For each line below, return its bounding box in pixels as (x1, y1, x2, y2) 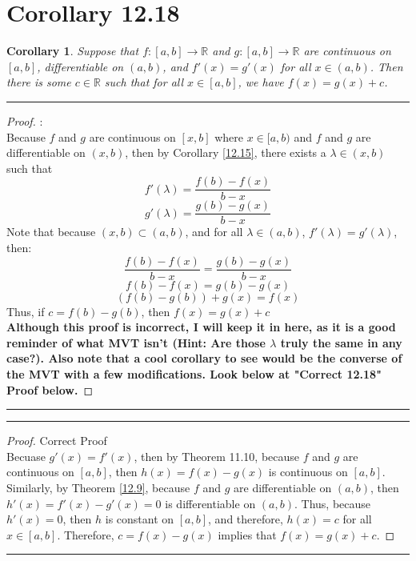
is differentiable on (165, 495, 256, 511)
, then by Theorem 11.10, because (134, 447, 300, 464)
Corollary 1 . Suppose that (6, 42, 139, 59)
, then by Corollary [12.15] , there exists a (125, 144, 326, 161)
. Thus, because (294, 495, 371, 511)
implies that (218, 526, 277, 543)
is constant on (105, 511, 174, 527)
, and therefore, (208, 511, 283, 527)
